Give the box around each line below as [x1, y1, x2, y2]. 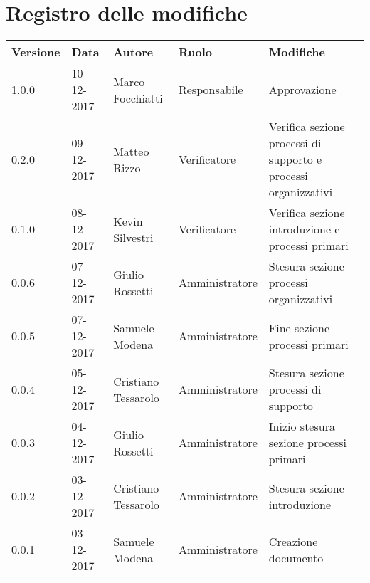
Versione [11, 43, 60, 61]
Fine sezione [268, 319, 330, 336]
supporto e [268, 151, 322, 168]
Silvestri [113, 229, 154, 246]
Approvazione [268, 81, 337, 98]
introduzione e [268, 221, 340, 238]
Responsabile [178, 81, 243, 98]
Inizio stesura [268, 418, 335, 435]
